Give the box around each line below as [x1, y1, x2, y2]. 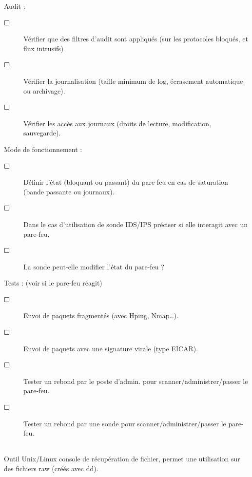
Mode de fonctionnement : [4, 144, 82, 154]
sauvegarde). [23, 128, 61, 138]
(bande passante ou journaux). [23, 186, 115, 196]
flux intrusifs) [23, 43, 64, 53]
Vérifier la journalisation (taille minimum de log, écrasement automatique [23, 76, 243, 86]
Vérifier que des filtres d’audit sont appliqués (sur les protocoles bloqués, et [23, 34, 248, 44]
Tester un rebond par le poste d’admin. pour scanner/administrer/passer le [23, 376, 248, 386]
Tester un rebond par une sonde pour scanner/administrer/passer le [23, 418, 226, 428]
